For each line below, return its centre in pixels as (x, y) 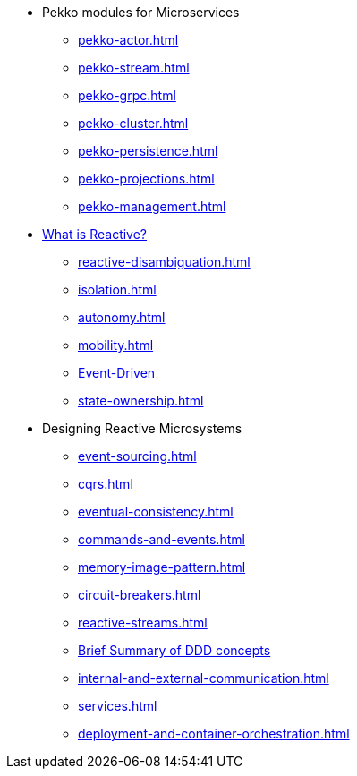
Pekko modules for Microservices (141, 12)
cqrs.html (106, 484)
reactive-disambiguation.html (164, 262)
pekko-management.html (152, 206)
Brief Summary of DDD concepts (174, 650)
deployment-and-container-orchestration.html (214, 733)
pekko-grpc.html (127, 95)
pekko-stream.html (134, 68)
